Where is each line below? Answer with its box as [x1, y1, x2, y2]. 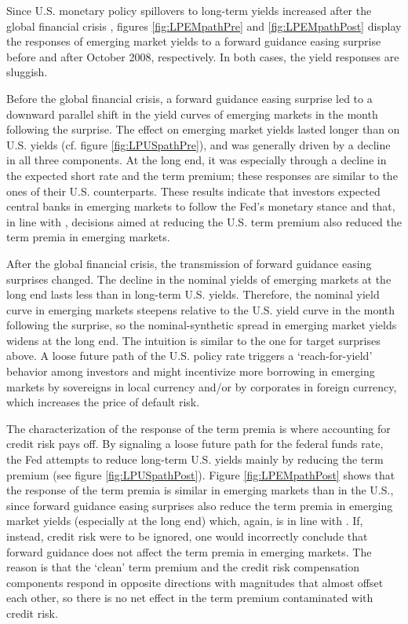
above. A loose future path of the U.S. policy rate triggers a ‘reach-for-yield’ [6, 347, 373, 364]
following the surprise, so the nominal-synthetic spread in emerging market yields [6, 317, 397, 333]
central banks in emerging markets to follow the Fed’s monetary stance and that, [6, 198, 395, 215]
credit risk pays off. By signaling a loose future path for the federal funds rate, [6, 435, 384, 452]
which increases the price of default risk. [6, 394, 200, 410]
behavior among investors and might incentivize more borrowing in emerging [6, 363, 375, 380]
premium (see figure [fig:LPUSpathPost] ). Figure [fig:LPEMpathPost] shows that [6, 466, 395, 483]
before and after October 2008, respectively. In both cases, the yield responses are [6, 48, 399, 64]
